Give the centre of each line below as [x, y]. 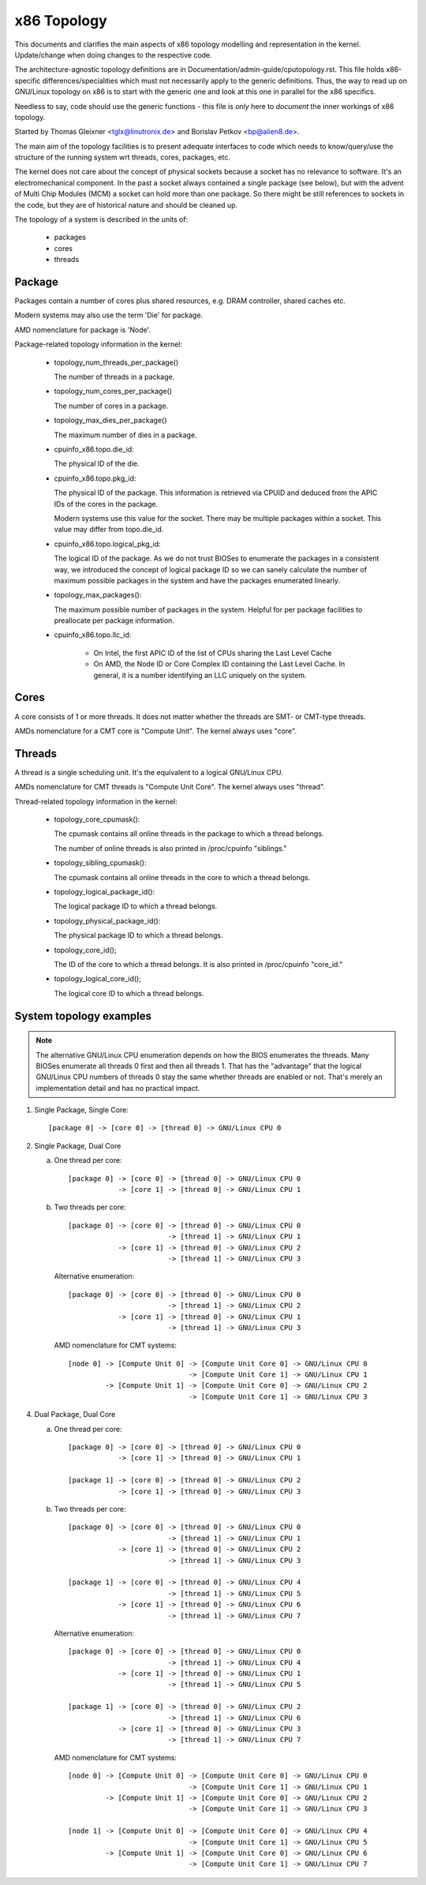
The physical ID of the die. [97, 464]
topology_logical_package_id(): [105, 891]
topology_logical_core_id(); [98, 979]
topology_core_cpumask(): [97, 819]
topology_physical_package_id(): [107, 920]
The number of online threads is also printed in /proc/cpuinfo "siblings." [170, 848]
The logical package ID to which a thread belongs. [136, 906]
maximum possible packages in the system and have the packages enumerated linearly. [197, 580]
